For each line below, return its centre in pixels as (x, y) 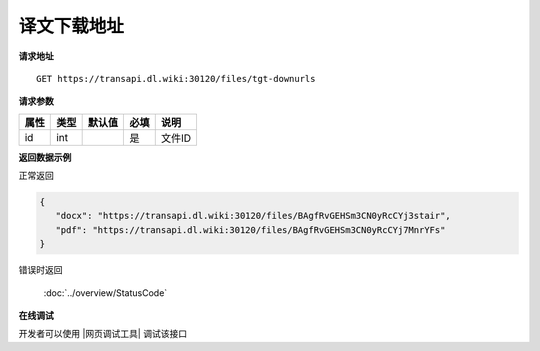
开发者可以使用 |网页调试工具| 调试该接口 (103, 334)
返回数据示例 (45, 157)
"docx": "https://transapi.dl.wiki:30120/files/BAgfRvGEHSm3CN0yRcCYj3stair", (253, 216)
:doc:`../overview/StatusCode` (105, 292)
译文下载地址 (71, 26)
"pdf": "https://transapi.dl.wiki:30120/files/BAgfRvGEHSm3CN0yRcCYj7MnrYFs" (250, 229)
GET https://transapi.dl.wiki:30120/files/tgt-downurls (176, 78)
